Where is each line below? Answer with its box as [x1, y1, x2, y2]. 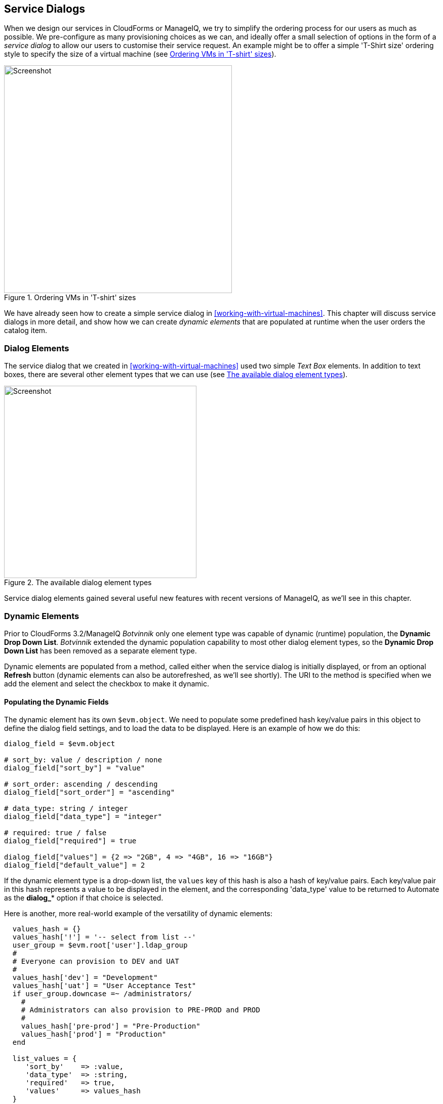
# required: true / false [4, 829, 107, 837]
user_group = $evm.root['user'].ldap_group [12, 941, 188, 950]
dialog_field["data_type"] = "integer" [4, 812, 162, 821]
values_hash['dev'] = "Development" [12, 973, 158, 982]
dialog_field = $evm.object [4, 740, 115, 748]
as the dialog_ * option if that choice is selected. [4, 893, 164, 903]
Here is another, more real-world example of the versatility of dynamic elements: [4, 909, 273, 918]
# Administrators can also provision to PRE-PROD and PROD [21, 1006, 260, 1014]
